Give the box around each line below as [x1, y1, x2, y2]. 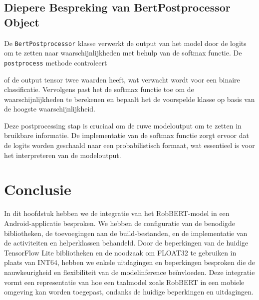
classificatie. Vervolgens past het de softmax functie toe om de [4, 84, 194, 94]
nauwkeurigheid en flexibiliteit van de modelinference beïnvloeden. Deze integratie [4, 266, 255, 277]
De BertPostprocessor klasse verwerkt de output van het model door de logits [4, 37, 247, 48]
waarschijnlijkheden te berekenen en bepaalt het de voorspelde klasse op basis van [4, 93, 255, 104]
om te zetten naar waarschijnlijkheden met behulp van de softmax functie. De [4, 47, 242, 58]
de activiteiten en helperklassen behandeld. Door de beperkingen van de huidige [4, 237, 249, 248]
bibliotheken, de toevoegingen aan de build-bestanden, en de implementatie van [4, 227, 248, 238]
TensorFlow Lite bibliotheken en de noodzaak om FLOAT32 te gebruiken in [4, 247, 237, 257]
